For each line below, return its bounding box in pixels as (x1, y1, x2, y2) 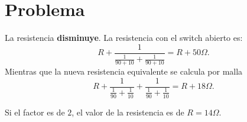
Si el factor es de (5, 105, 65, 118)
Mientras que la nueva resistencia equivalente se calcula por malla (5, 65, 243, 77)
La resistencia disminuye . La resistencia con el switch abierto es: (5, 31, 243, 44)
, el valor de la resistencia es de (71, 105, 184, 118)
